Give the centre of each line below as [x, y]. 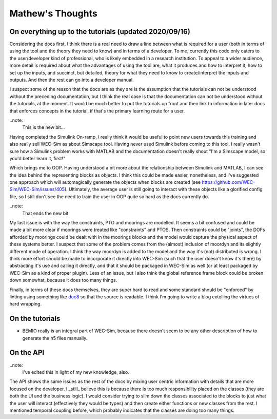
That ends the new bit [45, 213]
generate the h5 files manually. [55, 338]
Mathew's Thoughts [53, 13]
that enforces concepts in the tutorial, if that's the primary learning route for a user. [97, 111]
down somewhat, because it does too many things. [63, 280]
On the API [27, 353]
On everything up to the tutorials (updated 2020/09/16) [100, 32]
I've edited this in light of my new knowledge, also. [76, 372]
